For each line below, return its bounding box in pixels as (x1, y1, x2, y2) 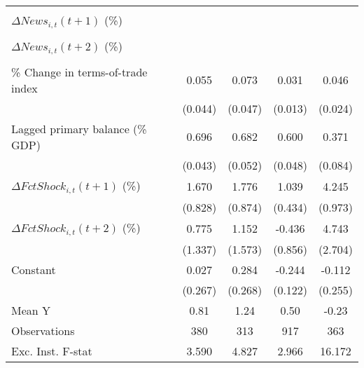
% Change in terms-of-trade (11, 63, 148, 80)
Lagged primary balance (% (11, 120, 147, 137)
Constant (11, 261, 56, 278)
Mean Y (11, 301, 51, 318)
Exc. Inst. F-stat (11, 342, 92, 359)
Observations (11, 322, 75, 339)
